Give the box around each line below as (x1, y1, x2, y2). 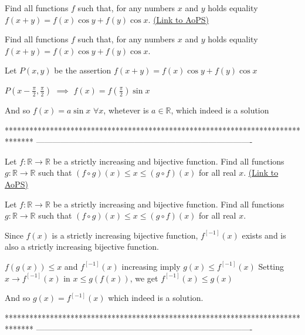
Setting (258, 260, 284, 272)
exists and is (242, 229, 286, 241)
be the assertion (54, 64, 111, 76)
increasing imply (121, 260, 181, 272)
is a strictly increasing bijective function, (52, 229, 198, 241)
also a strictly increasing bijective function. (5, 240, 159, 253)
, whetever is (103, 103, 149, 116)
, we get (130, 272, 158, 284)
